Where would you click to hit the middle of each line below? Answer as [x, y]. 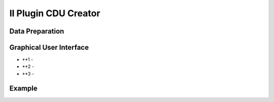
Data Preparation [37, 31]
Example [23, 88]
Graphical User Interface [49, 47]
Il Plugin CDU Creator [55, 13]
